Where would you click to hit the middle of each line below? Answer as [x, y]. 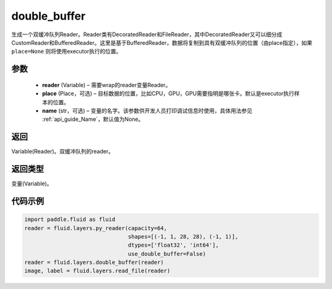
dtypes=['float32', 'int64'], [174, 245]
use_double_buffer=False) [167, 254]
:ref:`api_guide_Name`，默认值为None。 [93, 119]
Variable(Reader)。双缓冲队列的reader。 [62, 152]
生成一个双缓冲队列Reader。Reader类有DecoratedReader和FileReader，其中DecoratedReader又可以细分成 [147, 34]
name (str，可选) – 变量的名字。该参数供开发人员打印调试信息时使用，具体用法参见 [147, 110]
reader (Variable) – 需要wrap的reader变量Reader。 [107, 85]
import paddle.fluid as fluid [70, 220]
